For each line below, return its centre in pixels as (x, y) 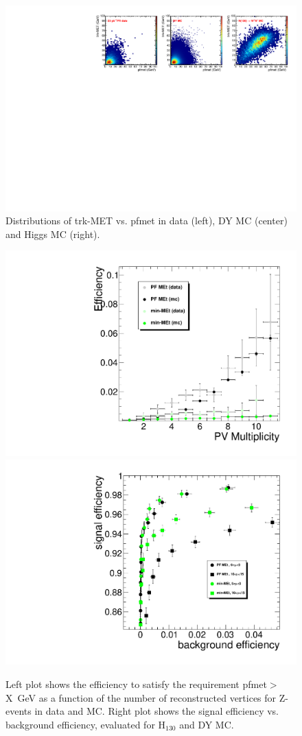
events (19, 711)
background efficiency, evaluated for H (86, 724)
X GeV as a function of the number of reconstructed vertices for (141, 697)
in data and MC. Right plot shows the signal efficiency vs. (156, 711)
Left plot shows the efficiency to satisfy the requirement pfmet (136, 684)
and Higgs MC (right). (53, 234)
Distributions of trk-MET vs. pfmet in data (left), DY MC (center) (147, 221)
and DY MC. (207, 724)
